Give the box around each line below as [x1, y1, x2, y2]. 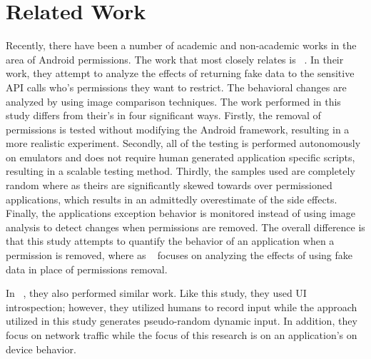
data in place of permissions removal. [6, 261, 168, 276]
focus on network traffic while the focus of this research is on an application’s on [6, 328, 357, 342]
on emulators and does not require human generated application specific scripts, [6, 149, 355, 164]
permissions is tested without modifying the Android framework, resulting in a [6, 121, 350, 136]
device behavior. [6, 341, 76, 356]
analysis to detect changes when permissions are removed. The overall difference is [6, 219, 365, 234]
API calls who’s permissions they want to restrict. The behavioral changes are [6, 79, 347, 94]
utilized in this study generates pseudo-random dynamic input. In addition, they [6, 313, 357, 328]
